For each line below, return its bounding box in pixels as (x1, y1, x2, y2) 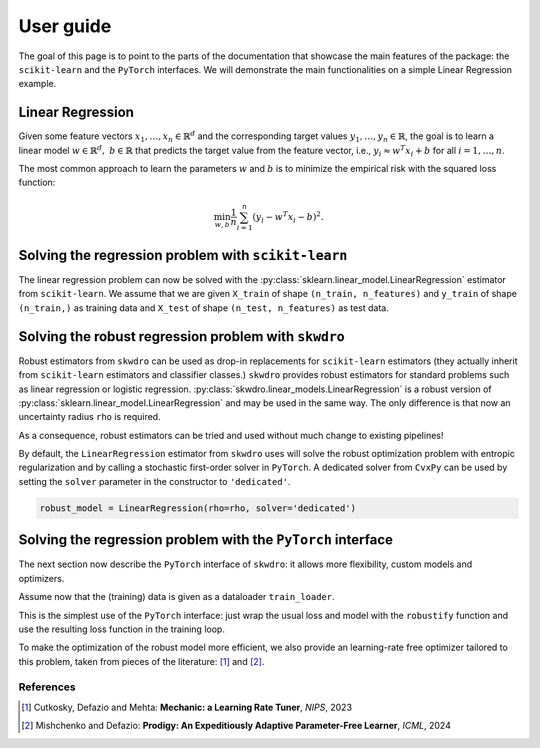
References (18, 680, 76, 694)
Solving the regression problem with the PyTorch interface (18, 531, 394, 549)
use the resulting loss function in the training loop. (18, 623, 225, 635)
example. (18, 78, 57, 90)
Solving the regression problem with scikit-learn (18, 246, 348, 264)
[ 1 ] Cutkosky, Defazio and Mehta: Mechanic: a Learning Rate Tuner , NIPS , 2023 (21, 701, 353, 713)
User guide (18, 15, 112, 37)
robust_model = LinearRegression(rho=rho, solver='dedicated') (39, 502, 357, 514)
